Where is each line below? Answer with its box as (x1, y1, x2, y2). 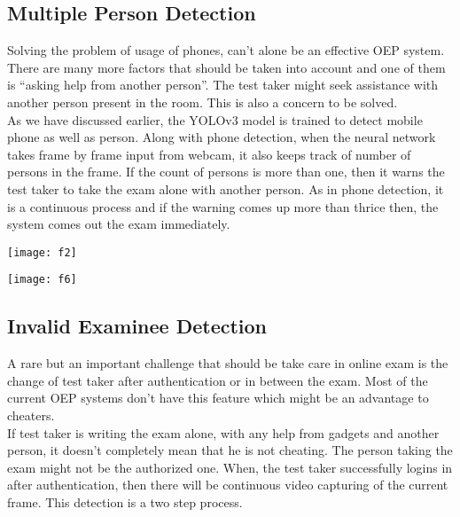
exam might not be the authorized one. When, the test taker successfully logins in (7, 458, 453, 476)
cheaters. (7, 406, 55, 425)
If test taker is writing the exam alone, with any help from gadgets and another (7, 423, 440, 442)
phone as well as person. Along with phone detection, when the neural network (7, 128, 436, 146)
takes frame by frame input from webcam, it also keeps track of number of (7, 145, 411, 163)
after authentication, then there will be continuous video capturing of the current (7, 475, 448, 494)
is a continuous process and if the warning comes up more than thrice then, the (7, 197, 439, 215)
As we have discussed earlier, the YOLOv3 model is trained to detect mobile (7, 110, 423, 129)
